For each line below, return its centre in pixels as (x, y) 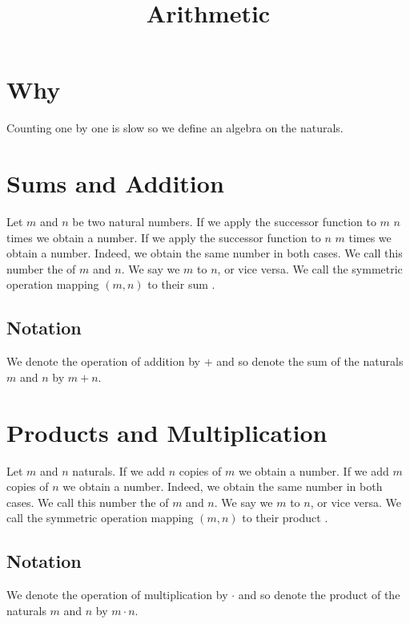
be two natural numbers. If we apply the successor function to (224, 222)
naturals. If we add (119, 470)
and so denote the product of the (319, 595)
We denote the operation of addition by (103, 361)
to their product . (285, 518)
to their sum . (181, 284)
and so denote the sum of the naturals (310, 361)
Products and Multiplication (167, 432)
